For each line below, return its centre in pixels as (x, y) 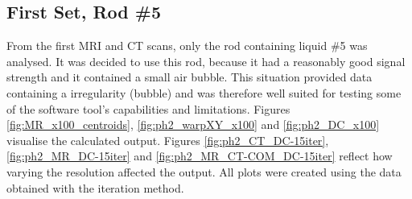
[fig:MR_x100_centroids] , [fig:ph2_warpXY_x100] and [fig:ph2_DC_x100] (193, 124)
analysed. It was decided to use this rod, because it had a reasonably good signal (206, 61)
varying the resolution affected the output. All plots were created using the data (204, 171)
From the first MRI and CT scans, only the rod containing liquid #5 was (187, 46)
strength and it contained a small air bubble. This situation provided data (190, 77)
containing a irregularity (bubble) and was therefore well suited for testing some (204, 92)
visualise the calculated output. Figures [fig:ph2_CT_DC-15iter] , (168, 140)
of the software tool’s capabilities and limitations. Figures (148, 108)
